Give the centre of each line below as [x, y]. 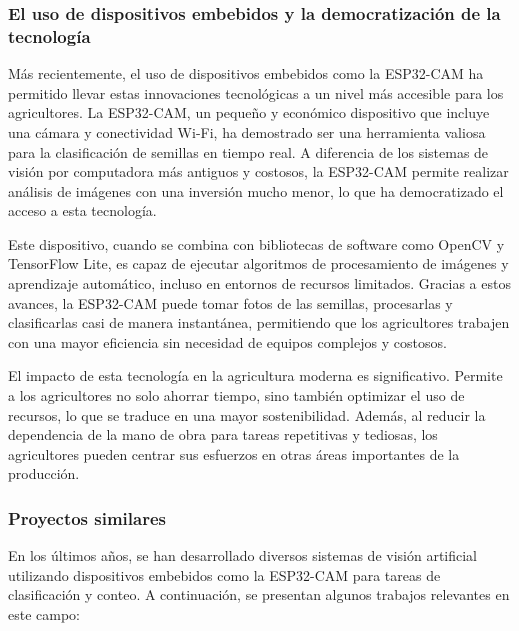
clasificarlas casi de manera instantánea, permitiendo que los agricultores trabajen [259, 322]
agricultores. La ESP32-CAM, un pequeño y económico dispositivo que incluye [249, 112]
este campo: [44, 614]
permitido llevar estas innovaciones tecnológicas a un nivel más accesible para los [256, 92]
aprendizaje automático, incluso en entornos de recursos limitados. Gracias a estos [259, 283]
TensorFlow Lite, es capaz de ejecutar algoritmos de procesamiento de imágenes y [258, 263]
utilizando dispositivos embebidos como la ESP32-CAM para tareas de [224, 574]
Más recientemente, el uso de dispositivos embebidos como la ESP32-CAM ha [246, 73]
